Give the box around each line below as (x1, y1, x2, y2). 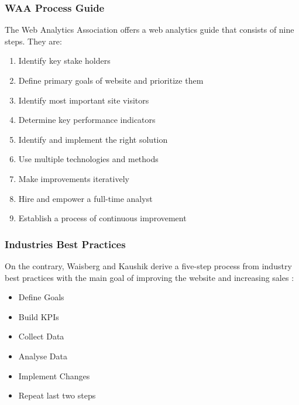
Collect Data (18, 330, 64, 342)
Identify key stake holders (18, 54, 111, 67)
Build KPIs (18, 310, 59, 322)
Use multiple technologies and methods (18, 153, 159, 165)
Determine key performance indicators (18, 114, 156, 126)
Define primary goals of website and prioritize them (18, 74, 204, 86)
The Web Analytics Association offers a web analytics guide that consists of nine (5, 23, 294, 36)
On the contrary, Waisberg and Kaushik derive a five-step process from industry (5, 259, 292, 272)
